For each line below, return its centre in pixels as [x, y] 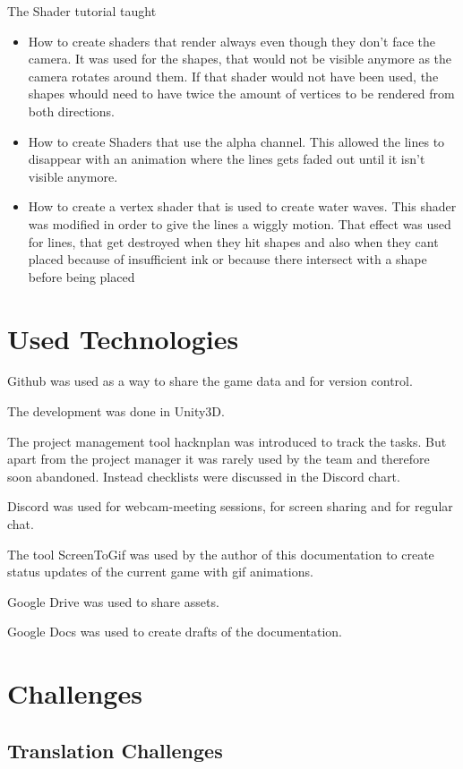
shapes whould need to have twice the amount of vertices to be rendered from [241, 94]
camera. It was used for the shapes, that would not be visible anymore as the [240, 59]
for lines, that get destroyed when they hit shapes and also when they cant [233, 241]
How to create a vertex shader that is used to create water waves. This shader [242, 206]
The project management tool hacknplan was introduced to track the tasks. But [227, 441]
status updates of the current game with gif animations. [160, 572]
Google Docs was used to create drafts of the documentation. [175, 632]
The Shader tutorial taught [82, 11]
